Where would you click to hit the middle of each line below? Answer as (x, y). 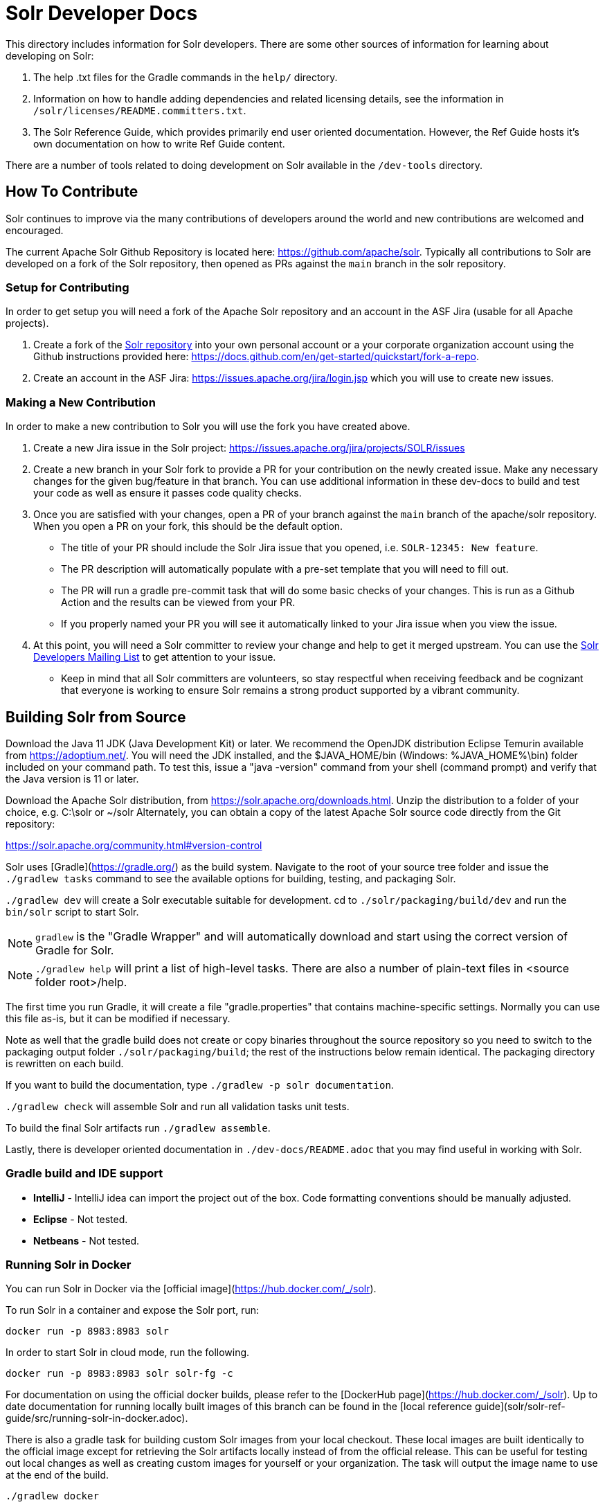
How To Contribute (72, 192)
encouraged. (35, 230)
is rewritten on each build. (65, 1063)
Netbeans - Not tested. (87, 1240)
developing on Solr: (50, 55)
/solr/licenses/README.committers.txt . (140, 110)
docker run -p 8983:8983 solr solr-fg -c (119, 1374)
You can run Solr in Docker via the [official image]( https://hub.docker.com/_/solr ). (191, 1289)
